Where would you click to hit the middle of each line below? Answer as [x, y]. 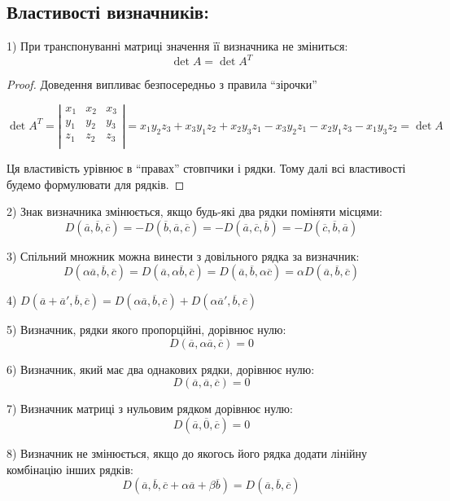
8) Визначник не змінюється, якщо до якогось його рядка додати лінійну [187, 453]
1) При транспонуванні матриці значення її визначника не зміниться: [177, 46]
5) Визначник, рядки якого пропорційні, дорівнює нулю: [146, 330]
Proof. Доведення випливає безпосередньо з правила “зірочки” [162, 84]
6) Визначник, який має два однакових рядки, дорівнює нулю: [161, 369]
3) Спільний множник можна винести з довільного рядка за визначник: [183, 255]
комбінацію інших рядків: [70, 469]
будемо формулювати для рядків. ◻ [96, 184]
